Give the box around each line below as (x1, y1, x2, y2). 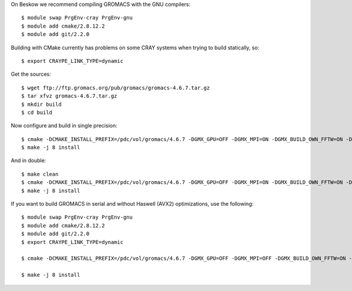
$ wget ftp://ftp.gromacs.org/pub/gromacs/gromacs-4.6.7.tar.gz (21, 84, 211, 91)
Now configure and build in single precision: (11, 122, 117, 129)
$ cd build (21, 109, 53, 116)
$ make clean (21, 170, 59, 178)
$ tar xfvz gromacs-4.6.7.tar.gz (21, 93, 117, 99)
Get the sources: (11, 71, 51, 78)
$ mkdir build (21, 101, 62, 108)
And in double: (11, 157, 46, 164)
